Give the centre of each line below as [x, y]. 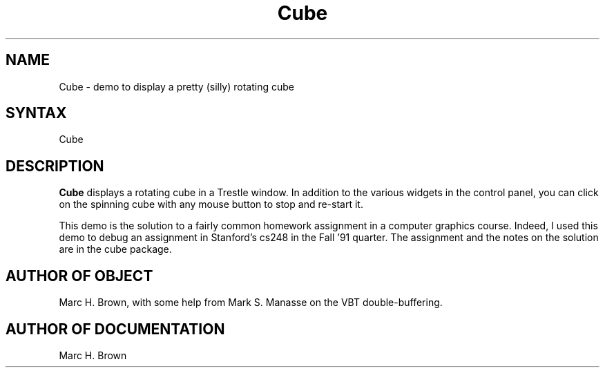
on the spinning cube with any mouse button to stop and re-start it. [211, 204]
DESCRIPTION [55, 166]
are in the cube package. [115, 249]
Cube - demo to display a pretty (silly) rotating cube [177, 86]
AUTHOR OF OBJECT [79, 276]
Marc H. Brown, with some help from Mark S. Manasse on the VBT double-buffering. [251, 303]
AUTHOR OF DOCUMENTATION [115, 329]
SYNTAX [36, 113]
